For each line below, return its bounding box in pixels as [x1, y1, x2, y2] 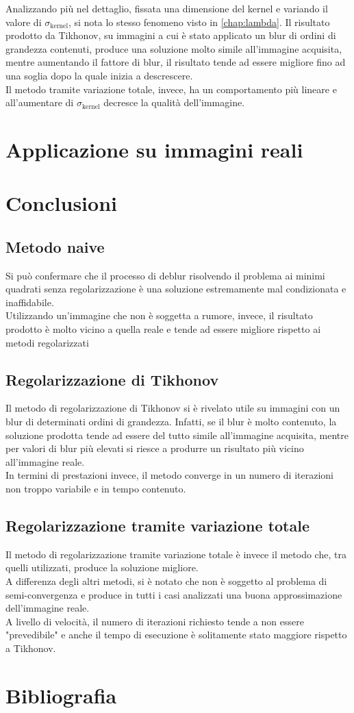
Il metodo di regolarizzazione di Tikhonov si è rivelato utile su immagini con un [5, 401, 340, 415]
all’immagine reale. [5, 454, 85, 468]
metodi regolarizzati [5, 335, 89, 349]
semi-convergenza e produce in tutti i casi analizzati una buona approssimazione [5, 587, 342, 601]
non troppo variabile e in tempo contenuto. [5, 481, 186, 496]
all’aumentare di [5, 95, 74, 110]
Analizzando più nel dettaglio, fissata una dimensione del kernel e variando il [5, 1, 328, 15]
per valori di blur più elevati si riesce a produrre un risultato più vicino [5, 441, 304, 455]
